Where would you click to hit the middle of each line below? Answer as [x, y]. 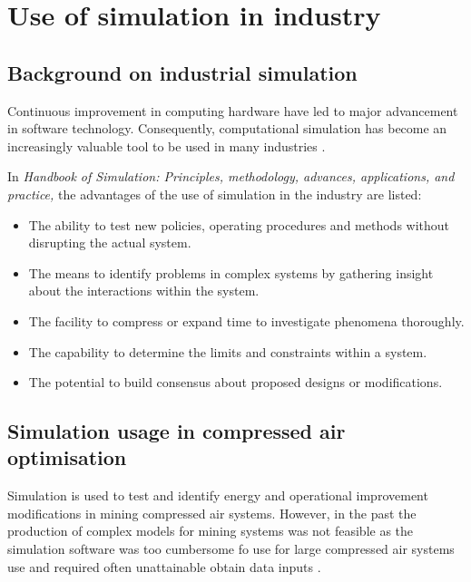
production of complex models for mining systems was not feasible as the [211, 531]
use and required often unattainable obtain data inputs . [164, 566]
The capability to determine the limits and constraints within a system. [228, 351]
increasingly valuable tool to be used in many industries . [167, 145]
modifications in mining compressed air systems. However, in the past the [212, 513]
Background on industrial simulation [182, 72]
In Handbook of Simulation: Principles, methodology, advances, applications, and [231, 176]
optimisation [67, 457]
